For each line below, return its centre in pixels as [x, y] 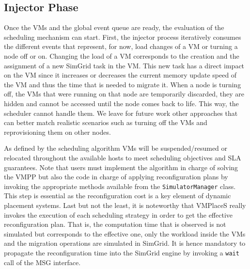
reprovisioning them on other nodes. [57, 132]
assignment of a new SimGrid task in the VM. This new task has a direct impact [124, 65]
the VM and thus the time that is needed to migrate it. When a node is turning [123, 84]
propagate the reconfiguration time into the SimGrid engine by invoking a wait [122, 252]
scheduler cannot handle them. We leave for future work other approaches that [121, 113]
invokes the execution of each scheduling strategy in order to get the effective [118, 214]
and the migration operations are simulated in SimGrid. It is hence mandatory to [125, 243]
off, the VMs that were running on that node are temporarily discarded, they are [124, 94]
